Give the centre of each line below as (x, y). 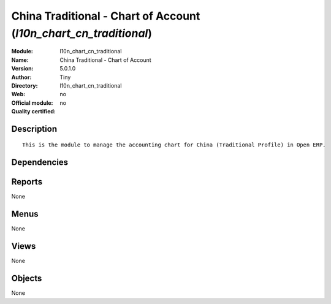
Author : (21, 77)
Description (34, 129)
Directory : (25, 85)
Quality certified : (34, 112)
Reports (27, 182)
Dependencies (40, 162)
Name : (20, 60)
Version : (22, 69)
